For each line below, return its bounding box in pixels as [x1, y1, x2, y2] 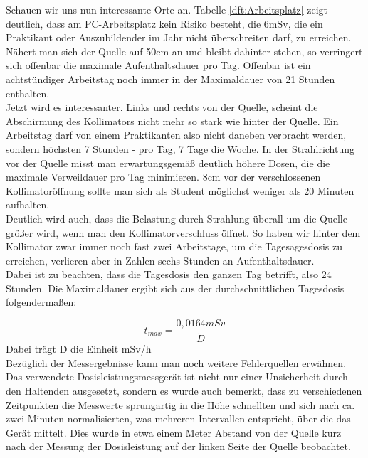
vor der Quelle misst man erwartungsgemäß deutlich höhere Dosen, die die [6, 155, 330, 170]
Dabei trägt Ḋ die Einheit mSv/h [6, 341, 152, 356]
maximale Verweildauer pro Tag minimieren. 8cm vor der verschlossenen [6, 169, 321, 184]
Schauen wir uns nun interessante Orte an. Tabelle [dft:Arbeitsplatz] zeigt [6, 2, 327, 16]
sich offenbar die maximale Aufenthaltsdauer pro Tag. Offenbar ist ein [6, 58, 311, 73]
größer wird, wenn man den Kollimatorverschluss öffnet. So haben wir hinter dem [6, 225, 361, 240]
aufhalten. [6, 197, 50, 212]
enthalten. [6, 85, 50, 100]
